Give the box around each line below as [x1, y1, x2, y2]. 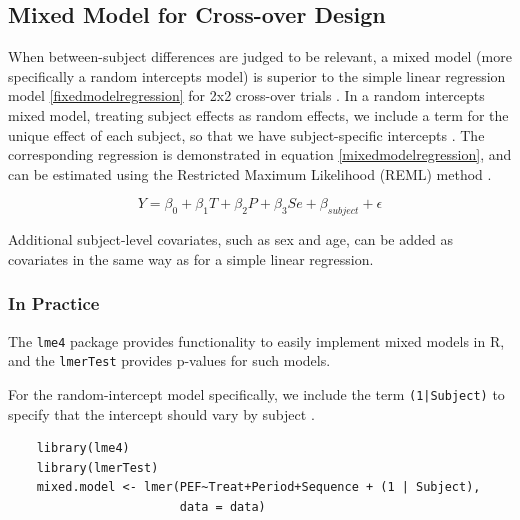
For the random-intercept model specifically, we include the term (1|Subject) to [8, 383, 505, 404]
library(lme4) [36, 441, 130, 456]
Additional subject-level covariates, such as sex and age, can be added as [8, 229, 453, 250]
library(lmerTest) [36, 460, 159, 475]
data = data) [179, 499, 266, 514]
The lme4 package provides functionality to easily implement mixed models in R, [8, 330, 505, 351]
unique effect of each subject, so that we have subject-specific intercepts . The [8, 124, 485, 145]
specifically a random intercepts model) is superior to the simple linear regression [8, 65, 506, 86]
